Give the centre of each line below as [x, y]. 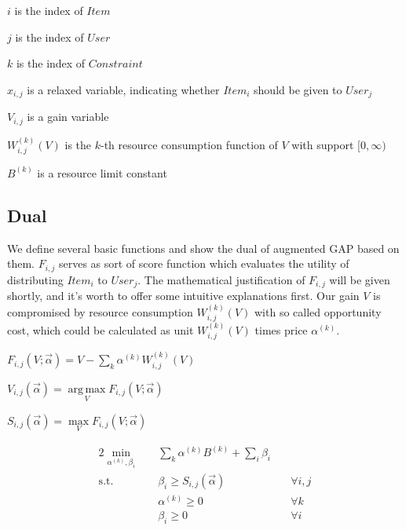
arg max [87, 389]
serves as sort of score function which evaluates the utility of [204, 263]
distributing [35, 279]
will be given [360, 279]
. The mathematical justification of [221, 279]
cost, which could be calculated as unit [101, 329]
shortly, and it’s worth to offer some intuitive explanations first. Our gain [183, 296]
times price [281, 329]
